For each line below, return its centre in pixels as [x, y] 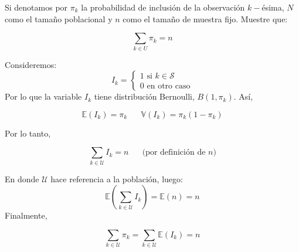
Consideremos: [31, 64]
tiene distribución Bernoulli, [144, 96]
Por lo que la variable [43, 96]
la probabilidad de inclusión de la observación [163, 7]
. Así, [243, 96]
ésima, [273, 7]
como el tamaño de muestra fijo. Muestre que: [205, 18]
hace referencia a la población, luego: [117, 178]
